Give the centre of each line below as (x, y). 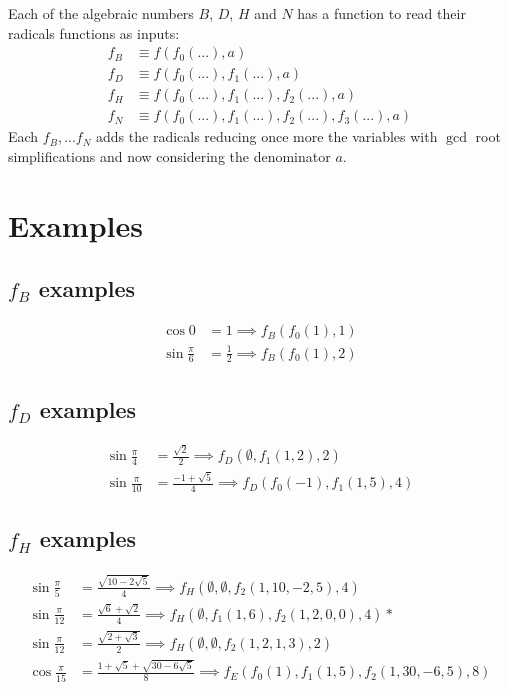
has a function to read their (381, 13)
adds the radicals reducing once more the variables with (267, 136)
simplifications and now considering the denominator (169, 155)
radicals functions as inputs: (94, 32)
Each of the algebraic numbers (101, 13)
